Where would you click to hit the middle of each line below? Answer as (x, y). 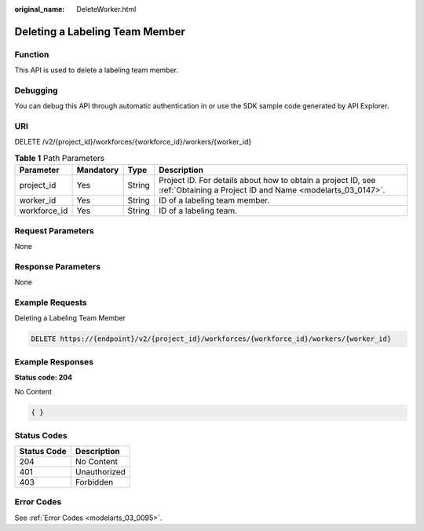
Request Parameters (54, 230)
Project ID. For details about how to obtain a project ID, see (267, 181)
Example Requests (51, 302)
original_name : (40, 9)
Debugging (36, 90)
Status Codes (41, 435)
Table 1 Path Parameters (60, 159)
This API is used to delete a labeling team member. (97, 70)
